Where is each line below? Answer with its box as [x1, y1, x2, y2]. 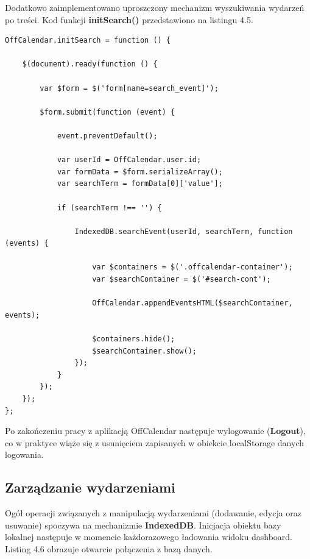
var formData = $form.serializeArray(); [57, 167, 223, 176]
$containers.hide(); [92, 335, 175, 344]
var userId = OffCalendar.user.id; [57, 155, 202, 165]
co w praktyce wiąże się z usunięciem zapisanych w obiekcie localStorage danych [5, 436, 305, 449]
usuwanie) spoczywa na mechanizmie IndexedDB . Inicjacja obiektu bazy [5, 518, 281, 531]
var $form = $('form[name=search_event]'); [40, 84, 219, 93]
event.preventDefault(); [57, 131, 158, 140]
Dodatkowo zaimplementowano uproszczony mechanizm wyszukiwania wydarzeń [5, 1, 305, 13]
